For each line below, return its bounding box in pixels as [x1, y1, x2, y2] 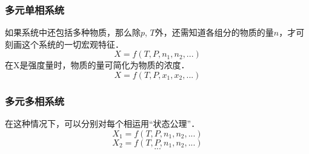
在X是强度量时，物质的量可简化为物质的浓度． [5, 59, 190, 71]
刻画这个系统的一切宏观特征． [5, 37, 124, 50]
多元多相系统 [5, 93, 65, 108]
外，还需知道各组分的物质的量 [154, 26, 274, 39]
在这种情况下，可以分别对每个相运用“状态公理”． [5, 117, 200, 130]
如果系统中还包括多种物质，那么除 [5, 26, 141, 39]
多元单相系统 [5, 2, 65, 17]
